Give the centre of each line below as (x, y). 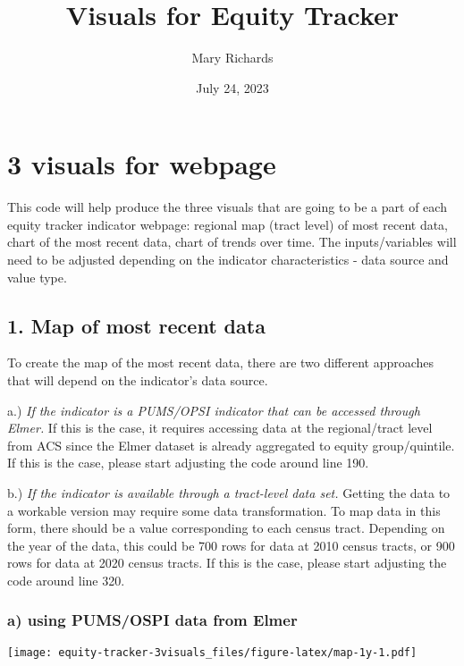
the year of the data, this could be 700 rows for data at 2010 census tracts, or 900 (231, 545)
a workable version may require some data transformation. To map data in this (224, 510)
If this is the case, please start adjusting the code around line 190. (188, 463)
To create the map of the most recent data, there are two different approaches (221, 363)
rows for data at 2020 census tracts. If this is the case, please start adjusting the (227, 563)
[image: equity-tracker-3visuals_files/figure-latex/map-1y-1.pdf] (212, 652)
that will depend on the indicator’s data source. (138, 380)
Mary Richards (232, 58)
